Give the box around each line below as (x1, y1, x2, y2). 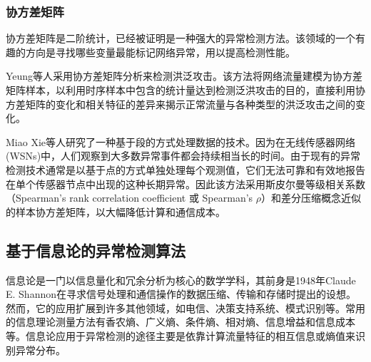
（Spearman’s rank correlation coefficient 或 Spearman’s (6, 190, 253, 205)
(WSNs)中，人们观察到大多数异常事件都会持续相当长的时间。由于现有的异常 (6, 148, 361, 163)
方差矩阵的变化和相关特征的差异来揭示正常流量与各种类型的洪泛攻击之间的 (6, 96, 355, 111)
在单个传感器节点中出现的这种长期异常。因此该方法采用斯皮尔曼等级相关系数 (6, 176, 365, 191)
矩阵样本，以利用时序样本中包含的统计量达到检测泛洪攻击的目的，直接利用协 (6, 83, 365, 97)
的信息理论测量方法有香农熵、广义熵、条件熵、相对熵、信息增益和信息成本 (6, 314, 355, 329)
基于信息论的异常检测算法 (6, 239, 185, 261)
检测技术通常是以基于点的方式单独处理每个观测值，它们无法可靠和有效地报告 (6, 162, 365, 177)
